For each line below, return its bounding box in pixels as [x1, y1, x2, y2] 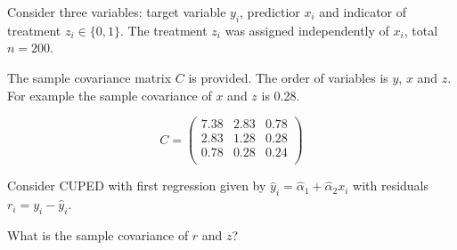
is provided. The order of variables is [188, 68, 388, 86]
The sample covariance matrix [7, 68, 172, 86]
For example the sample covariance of [7, 85, 212, 104]
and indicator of [319, 3, 407, 20]
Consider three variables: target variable [7, 3, 226, 20]
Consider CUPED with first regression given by [7, 176, 266, 195]
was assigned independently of [224, 20, 389, 39]
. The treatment [120, 20, 208, 39]
